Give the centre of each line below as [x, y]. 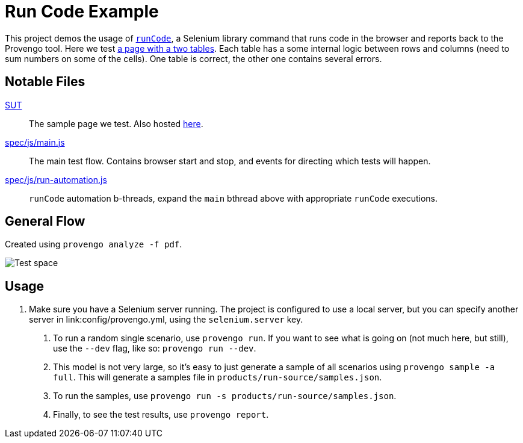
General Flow [45, 221]
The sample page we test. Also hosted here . [116, 123]
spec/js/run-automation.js [56, 179]
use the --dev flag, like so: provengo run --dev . [155, 349]
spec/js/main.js [35, 142]
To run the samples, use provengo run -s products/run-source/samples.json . [225, 396]
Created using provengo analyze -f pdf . [94, 244]
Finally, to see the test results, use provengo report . [161, 415]
